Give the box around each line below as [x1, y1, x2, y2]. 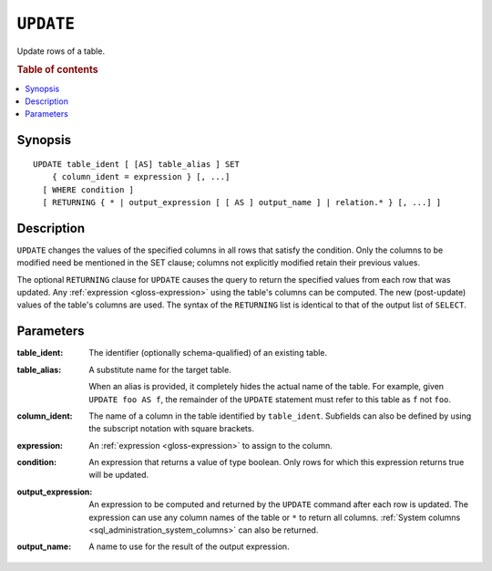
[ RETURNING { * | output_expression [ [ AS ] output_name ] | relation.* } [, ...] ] [42, 197, 442, 207]
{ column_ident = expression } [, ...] [51, 171, 231, 182]
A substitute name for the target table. [88, 364, 231, 375]
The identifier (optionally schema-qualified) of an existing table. [88, 348, 328, 358]
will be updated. [88, 470, 149, 481]
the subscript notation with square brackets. [88, 423, 255, 434]
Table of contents [16, 64, 99, 77]
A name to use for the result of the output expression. [88, 541, 291, 552]
